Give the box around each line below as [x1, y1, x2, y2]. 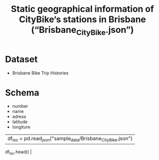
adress [12, 114, 26, 120]
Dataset [5, 53, 38, 65]
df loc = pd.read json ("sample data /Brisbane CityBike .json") [7, 135, 133, 143]
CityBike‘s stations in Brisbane [19, 14, 146, 25]
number [12, 103, 28, 109]
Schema [5, 87, 39, 98]
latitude [12, 119, 28, 125]
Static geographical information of [11, 3, 154, 15]
